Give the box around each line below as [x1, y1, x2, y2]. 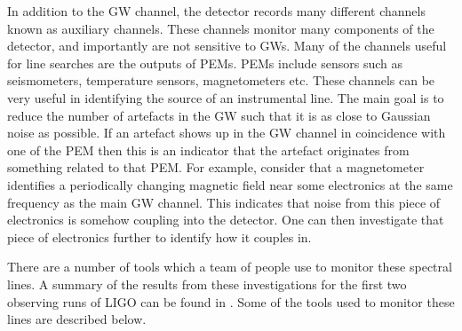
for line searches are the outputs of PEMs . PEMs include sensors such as [7, 53, 403, 72]
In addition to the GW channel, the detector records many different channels [7, 2, 426, 20]
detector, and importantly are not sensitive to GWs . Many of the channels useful [7, 36, 447, 55]
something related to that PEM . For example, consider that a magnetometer [7, 158, 425, 177]
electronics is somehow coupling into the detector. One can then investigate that [7, 210, 444, 229]
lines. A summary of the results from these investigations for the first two [7, 274, 407, 293]
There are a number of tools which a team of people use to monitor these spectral [7, 257, 452, 276]
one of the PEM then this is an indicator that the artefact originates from [7, 140, 410, 159]
